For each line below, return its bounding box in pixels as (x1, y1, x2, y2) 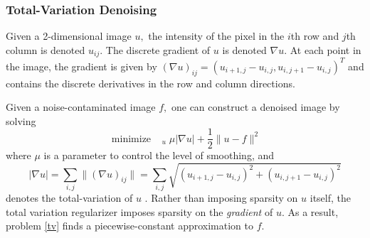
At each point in (290, 42, 361, 57)
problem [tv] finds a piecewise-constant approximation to (6, 218, 253, 233)
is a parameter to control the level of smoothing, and (43, 148, 275, 163)
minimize (111, 134, 152, 144)
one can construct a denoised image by (171, 99, 340, 114)
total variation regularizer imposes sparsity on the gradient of (6, 204, 273, 219)
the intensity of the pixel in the (148, 28, 285, 43)
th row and (290, 28, 339, 43)
